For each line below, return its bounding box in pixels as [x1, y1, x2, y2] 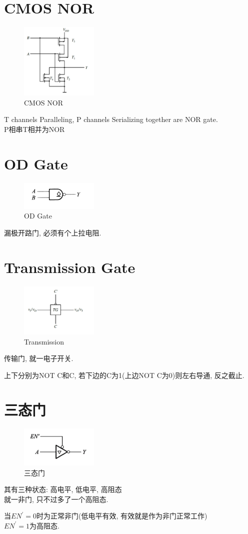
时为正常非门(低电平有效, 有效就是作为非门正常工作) [36, 510, 207, 521]
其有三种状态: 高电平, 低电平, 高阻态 [4, 484, 122, 494]
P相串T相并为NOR [4, 123, 65, 134]
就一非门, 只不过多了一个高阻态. [4, 493, 108, 504]
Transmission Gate [4, 256, 135, 277]
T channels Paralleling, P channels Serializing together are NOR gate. [4, 114, 218, 124]
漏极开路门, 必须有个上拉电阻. [4, 227, 101, 237]
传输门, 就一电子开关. [4, 353, 73, 363]
